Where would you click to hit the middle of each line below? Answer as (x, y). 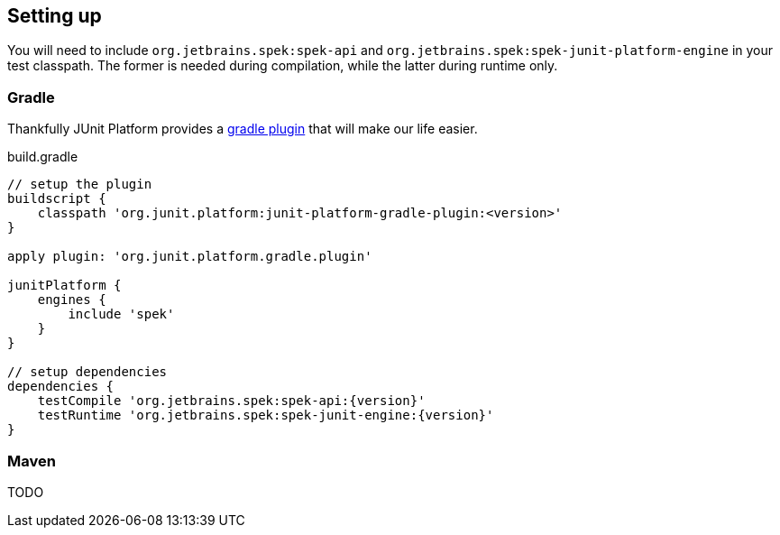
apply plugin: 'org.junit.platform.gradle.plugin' (190, 257)
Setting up (55, 16)
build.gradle (43, 157)
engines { (72, 300)
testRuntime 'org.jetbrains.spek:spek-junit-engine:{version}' (266, 415)
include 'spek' (121, 314)
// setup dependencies (87, 372)
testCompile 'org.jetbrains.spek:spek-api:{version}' (231, 401)
